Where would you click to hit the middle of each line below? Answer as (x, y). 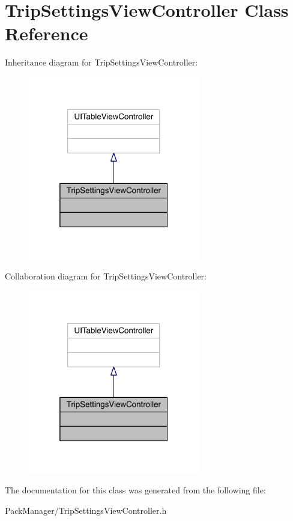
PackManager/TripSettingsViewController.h (86, 510)
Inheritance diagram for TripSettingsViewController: (101, 62)
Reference (47, 33)
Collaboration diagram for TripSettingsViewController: (106, 276)
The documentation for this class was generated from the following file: (135, 490)
